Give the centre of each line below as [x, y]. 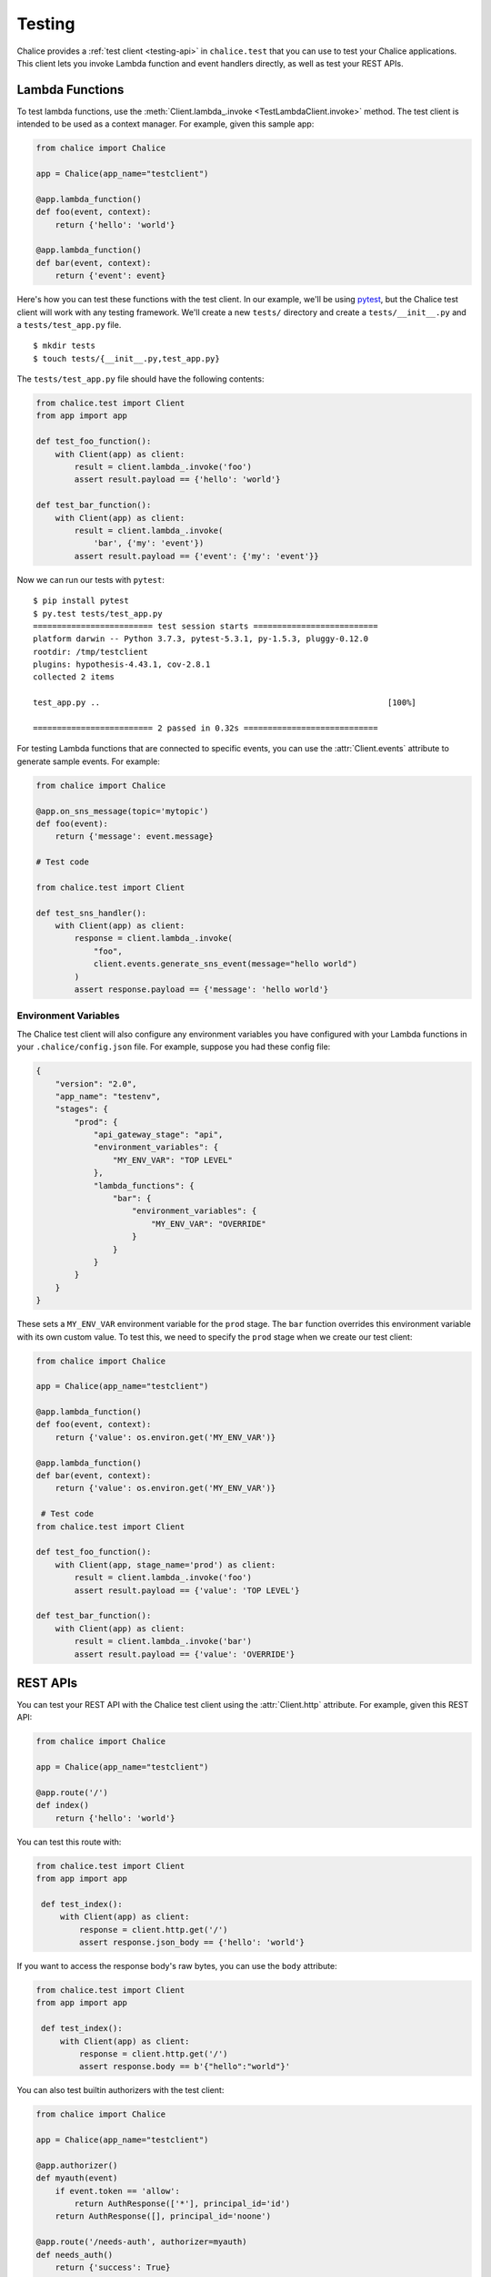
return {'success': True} [113, 2267]
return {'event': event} [110, 276]
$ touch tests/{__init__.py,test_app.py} [126, 358]
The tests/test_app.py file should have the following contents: [140, 379]
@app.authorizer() [77, 2165]
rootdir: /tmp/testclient [91, 652]
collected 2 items [74, 677]
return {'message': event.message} [134, 837]
